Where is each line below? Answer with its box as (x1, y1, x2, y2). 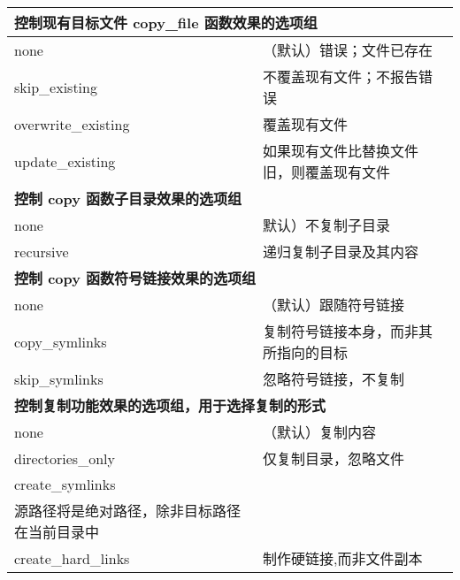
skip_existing (14, 76, 97, 97)
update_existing (14, 150, 116, 172)
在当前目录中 (14, 522, 100, 542)
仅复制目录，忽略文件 (263, 448, 405, 469)
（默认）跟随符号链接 (263, 294, 405, 315)
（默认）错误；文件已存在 (263, 40, 433, 60)
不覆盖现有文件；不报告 (263, 66, 419, 87)
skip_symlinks (14, 368, 103, 389)
